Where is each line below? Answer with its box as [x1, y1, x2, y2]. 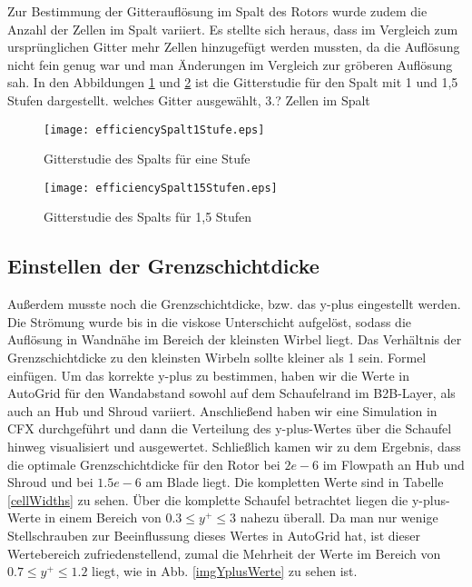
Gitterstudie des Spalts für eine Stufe [44, 149, 251, 168]
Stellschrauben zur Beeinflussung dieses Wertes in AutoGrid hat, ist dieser [7, 525, 420, 544]
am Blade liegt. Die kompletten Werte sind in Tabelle [145, 473, 444, 492]
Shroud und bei [7, 473, 93, 492]
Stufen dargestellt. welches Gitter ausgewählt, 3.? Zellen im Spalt [7, 90, 370, 109]
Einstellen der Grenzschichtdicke [7, 252, 320, 280]
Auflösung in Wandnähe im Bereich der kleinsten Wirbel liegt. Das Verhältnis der [7, 330, 462, 349]
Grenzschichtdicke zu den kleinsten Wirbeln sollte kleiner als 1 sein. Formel [7, 348, 427, 367]
